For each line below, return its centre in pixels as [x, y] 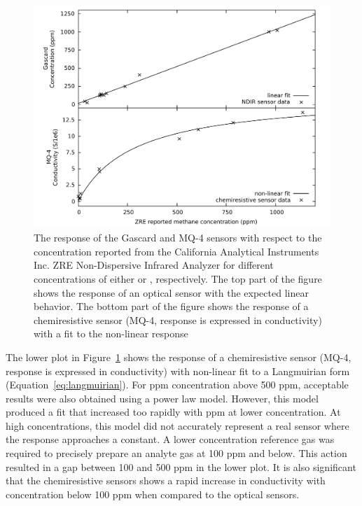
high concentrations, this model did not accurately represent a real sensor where [177, 425]
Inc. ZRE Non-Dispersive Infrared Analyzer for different [154, 265]
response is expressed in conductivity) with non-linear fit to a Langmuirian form [178, 371]
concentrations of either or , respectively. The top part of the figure [178, 278]
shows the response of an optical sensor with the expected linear [171, 292]
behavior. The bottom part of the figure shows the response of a [171, 306]
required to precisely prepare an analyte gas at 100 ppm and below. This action [176, 453]
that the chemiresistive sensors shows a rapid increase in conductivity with [166, 480]
